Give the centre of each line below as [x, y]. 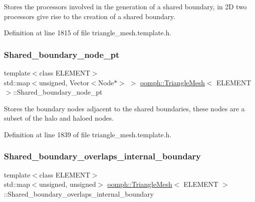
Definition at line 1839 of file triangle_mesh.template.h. [88, 134]
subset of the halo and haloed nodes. [59, 118]
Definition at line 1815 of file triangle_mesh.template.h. [88, 33]
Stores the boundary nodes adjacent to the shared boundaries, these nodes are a [125, 108]
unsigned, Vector [64, 82]
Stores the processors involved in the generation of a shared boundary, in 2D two [126, 6]
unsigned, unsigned [67, 184]
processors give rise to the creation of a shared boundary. [90, 16]
